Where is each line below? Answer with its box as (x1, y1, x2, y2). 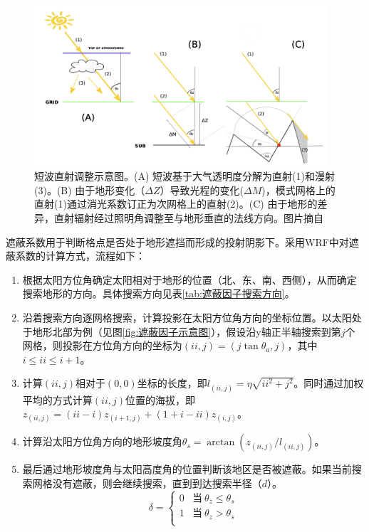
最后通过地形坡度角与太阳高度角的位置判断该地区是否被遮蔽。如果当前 (22, 462, 352, 477)
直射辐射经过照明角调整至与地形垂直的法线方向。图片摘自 (53, 211, 323, 225)
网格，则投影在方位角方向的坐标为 (22, 338, 182, 353)
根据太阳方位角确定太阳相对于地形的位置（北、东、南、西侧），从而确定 (22, 272, 357, 287)
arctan (207, 437, 235, 448)
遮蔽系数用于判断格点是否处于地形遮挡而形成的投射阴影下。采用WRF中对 (6, 234, 349, 249)
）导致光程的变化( (160, 182, 244, 197)
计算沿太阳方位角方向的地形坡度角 (22, 434, 182, 449)
